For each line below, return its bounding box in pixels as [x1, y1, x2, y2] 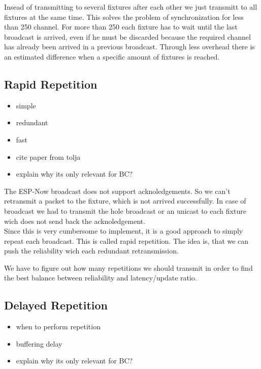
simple [16, 100, 36, 110]
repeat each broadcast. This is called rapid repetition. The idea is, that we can [4, 235, 249, 246]
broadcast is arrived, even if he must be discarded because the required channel [4, 31, 251, 42]
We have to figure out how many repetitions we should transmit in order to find [4, 262, 253, 273]
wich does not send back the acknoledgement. [4, 215, 146, 226]
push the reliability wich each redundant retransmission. [4, 245, 179, 256]
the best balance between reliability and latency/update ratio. [4, 272, 197, 283]
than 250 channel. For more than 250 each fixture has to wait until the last [4, 21, 238, 32]
